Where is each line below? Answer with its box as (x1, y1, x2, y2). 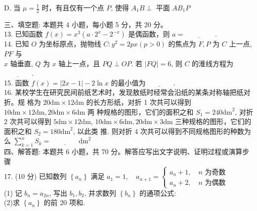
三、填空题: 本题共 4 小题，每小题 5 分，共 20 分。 (4, 19, 168, 29)
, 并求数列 (84, 187, 116, 198)
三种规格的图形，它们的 (175, 116, 252, 127)
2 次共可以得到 (4, 116, 51, 127)
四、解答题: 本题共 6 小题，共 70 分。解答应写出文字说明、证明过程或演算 (4, 146, 243, 157)
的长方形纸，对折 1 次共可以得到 (86, 96, 191, 107)
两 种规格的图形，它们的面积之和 (87, 106, 194, 117)
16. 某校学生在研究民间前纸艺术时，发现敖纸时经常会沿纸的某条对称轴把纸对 (4, 87, 251, 97)
